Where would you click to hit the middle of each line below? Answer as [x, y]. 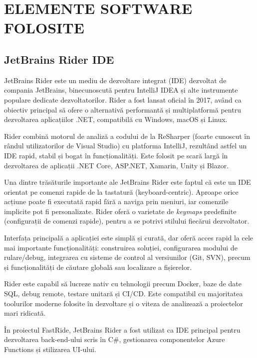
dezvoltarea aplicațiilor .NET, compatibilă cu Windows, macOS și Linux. [116, 119]
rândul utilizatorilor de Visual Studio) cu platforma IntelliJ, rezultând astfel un [126, 146]
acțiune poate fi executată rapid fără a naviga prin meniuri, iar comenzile [116, 201]
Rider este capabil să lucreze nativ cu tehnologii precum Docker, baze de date [123, 284]
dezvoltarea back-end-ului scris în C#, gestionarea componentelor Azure [115, 339]
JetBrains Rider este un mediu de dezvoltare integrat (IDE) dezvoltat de [115, 80]
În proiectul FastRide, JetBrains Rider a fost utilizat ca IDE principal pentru [122, 329]
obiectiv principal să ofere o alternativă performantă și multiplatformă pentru [123, 109]
